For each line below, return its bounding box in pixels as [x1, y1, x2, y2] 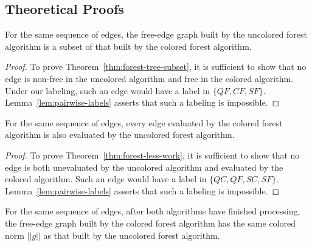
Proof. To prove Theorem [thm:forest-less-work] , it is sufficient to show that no [5, 148, 300, 161]
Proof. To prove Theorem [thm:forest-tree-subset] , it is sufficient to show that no [5, 60, 307, 73]
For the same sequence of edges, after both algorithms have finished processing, [5, 205, 300, 217]
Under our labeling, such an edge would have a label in [5, 84, 210, 97]
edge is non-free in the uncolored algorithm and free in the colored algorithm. [5, 72, 293, 84]
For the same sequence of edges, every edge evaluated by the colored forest [5, 116, 283, 129]
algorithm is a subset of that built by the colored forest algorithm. [5, 39, 252, 52]
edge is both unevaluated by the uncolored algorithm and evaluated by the [5, 160, 283, 173]
